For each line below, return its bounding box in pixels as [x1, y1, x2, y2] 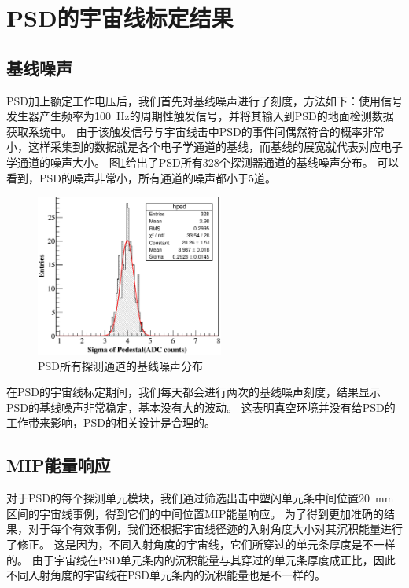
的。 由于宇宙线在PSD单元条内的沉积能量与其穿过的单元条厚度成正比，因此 [6, 551, 396, 568]
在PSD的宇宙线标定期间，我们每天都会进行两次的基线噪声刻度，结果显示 [6, 384, 381, 400]
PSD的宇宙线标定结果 [6, 2, 234, 34]
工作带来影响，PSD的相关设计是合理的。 [6, 414, 216, 431]
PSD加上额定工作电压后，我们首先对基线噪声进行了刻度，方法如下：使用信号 [6, 92, 403, 108]
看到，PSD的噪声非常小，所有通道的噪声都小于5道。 [6, 169, 277, 186]
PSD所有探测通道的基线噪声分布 [38, 357, 204, 373]
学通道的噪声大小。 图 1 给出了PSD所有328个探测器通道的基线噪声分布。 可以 [6, 153, 400, 170]
